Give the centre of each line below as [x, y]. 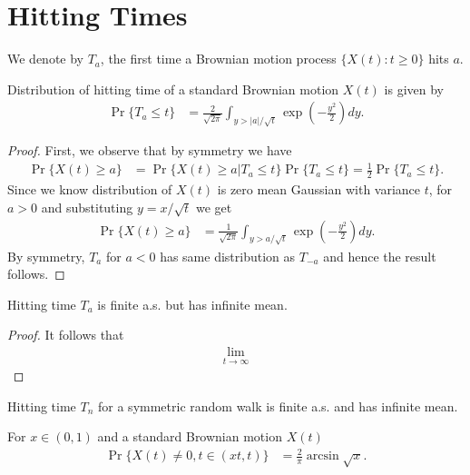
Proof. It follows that [66, 335]
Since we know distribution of [90, 189]
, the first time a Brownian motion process [218, 59]
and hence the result [380, 256]
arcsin [323, 456]
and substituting [87, 207]
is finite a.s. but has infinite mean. [192, 304]
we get [214, 207]
